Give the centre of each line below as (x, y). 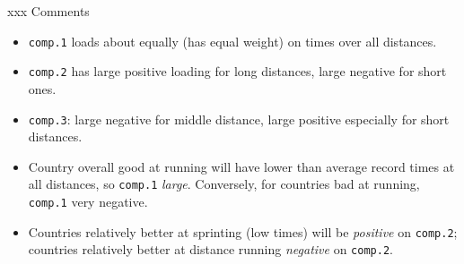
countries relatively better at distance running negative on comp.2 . (210, 249)
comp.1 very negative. (88, 201)
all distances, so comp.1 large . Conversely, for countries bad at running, (224, 184)
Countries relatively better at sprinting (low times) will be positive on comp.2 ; (243, 231)
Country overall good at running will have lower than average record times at (241, 166)
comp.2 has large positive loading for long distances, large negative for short (237, 71)
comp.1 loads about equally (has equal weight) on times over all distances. (232, 41)
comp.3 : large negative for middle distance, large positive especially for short (239, 119)
